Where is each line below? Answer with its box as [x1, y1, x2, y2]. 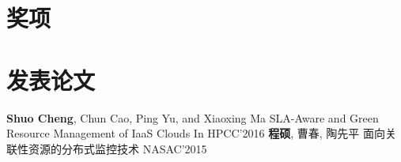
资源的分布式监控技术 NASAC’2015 [28, 140, 207, 156]
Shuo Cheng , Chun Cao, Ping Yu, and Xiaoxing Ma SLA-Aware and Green [6, 109, 379, 126]
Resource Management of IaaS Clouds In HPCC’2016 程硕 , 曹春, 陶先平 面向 [6, 125, 385, 141]
